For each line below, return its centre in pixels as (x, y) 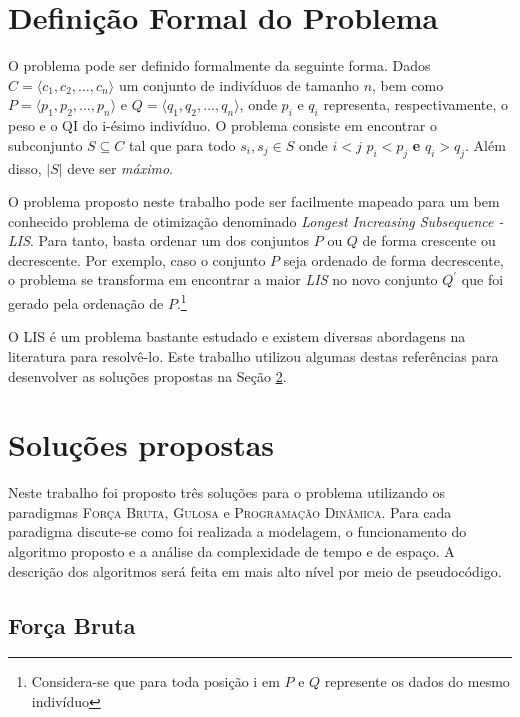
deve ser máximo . (120, 167)
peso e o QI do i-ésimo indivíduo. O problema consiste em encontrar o (222, 125)
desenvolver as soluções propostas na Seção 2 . (147, 375)
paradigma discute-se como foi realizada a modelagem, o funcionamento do (237, 531)
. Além (485, 144)
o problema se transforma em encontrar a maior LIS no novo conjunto (223, 279)
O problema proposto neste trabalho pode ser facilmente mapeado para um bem (254, 201)
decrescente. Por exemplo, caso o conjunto (137, 259)
